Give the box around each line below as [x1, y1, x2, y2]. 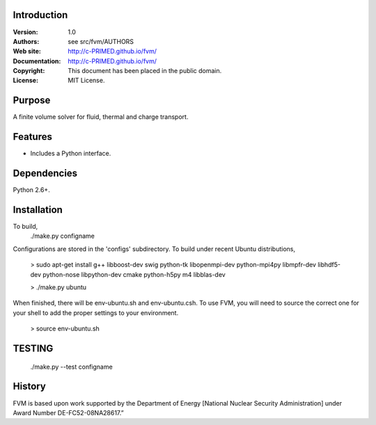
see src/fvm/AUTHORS [68, 37, 134, 45]
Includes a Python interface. [30, 150, 111, 158]
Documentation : [13, 56, 61, 65]
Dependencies [13, 168, 78, 179]
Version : [13, 28, 38, 36]
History [13, 380, 47, 392]
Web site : [13, 47, 41, 56]
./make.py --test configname [30, 362, 113, 371]
